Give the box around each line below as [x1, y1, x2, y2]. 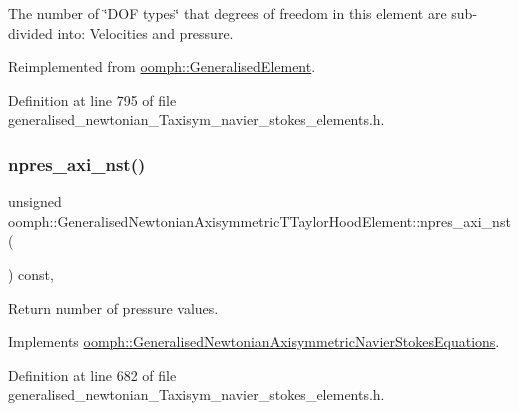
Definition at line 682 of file [8, 364, 177, 385]
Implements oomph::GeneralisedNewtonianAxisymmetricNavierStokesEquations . [8, 331, 500, 352]
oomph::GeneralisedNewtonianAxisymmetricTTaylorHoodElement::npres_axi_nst [8, 210, 511, 231]
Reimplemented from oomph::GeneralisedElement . [8, 56, 316, 77]
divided [8, 22, 53, 43]
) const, [8, 263, 54, 284]
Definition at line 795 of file [8, 89, 177, 110]
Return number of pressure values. [8, 297, 219, 318]
